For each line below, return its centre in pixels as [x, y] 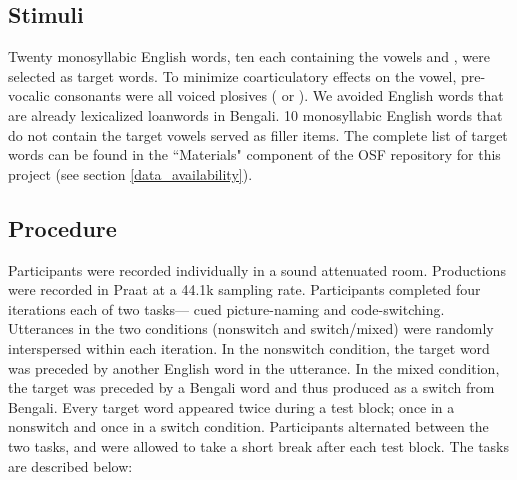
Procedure [62, 227]
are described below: [70, 465]
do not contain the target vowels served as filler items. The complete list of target [258, 134]
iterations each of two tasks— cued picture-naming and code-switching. [226, 308]
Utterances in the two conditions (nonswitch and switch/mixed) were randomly [251, 328]
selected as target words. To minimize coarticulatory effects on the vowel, [232, 75]
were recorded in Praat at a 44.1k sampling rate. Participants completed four [244, 289]
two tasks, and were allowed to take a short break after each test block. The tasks [259, 445]
